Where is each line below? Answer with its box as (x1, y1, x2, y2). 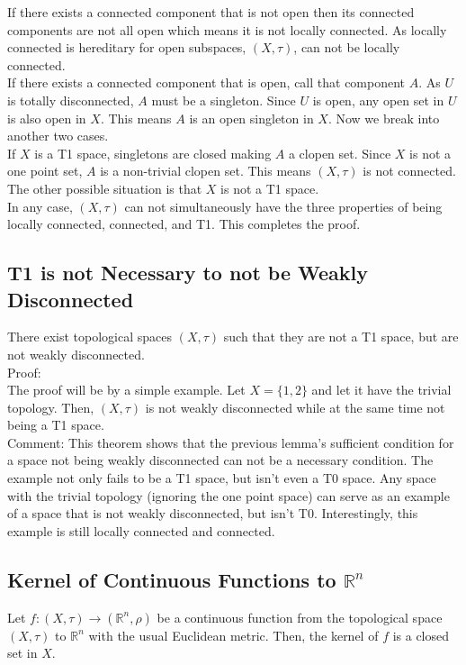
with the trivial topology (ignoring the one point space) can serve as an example (7, 486, 450, 505)
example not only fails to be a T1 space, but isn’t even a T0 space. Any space (7, 469, 436, 487)
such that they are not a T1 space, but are (223, 327, 459, 346)
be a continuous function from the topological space (157, 607, 443, 626)
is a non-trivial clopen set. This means (100, 161, 311, 180)
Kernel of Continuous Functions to (7, 565, 336, 593)
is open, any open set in (312, 90, 444, 109)
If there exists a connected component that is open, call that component (7, 73, 406, 92)
